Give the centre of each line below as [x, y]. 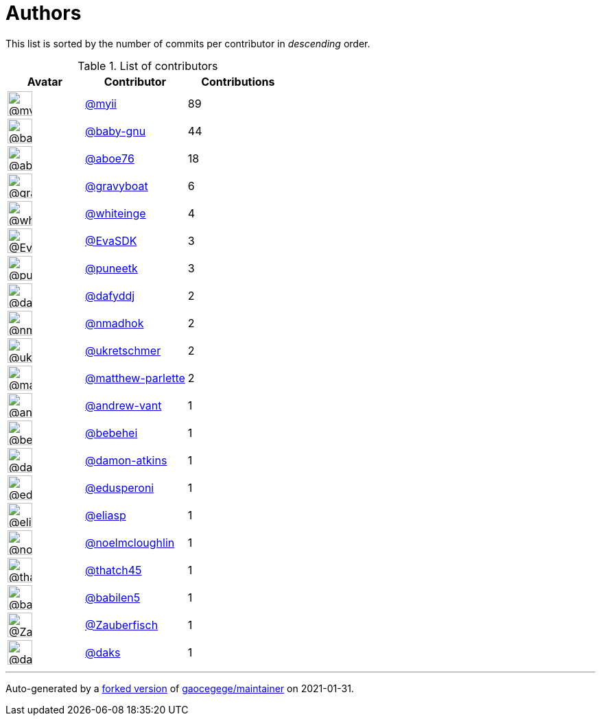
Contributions [238, 81]
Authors [44, 13]
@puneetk [111, 268]
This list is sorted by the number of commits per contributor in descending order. [188, 43]
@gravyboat [116, 186]
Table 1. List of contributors [148, 66]
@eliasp [105, 515]
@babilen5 [113, 597]
